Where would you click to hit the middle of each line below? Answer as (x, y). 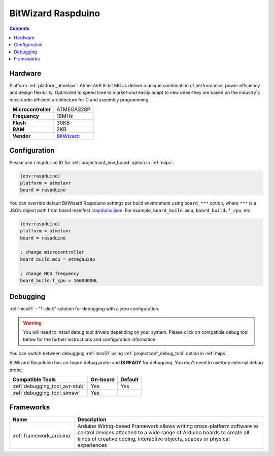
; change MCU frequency (50, 273)
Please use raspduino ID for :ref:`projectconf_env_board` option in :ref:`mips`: (92, 162)
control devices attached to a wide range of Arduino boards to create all (163, 432)
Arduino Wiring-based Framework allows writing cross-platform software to (168, 426)
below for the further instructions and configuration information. (90, 339)
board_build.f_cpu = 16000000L (59, 280)
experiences (92, 445)
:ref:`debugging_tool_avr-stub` (49, 387)
